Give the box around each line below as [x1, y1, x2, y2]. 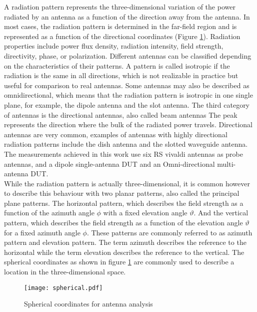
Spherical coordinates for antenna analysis [24, 298, 153, 309]
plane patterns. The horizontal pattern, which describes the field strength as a [4, 197, 243, 208]
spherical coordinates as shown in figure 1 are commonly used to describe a [4, 256, 234, 267]
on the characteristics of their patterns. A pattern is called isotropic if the [4, 60, 230, 71]
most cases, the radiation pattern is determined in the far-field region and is [4, 21, 237, 32]
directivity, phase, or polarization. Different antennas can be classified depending [4, 50, 251, 61]
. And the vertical [193, 207, 248, 218]
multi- [217, 158, 236, 169]
